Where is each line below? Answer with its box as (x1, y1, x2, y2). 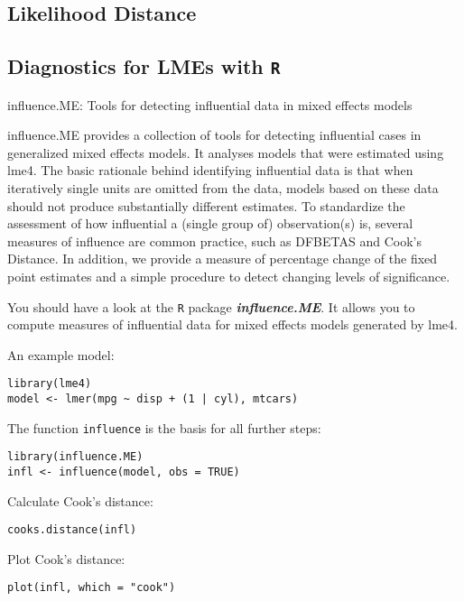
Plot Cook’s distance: (7, 549, 125, 568)
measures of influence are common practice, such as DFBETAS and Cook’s (7, 231, 422, 250)
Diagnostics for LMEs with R (7, 52, 281, 80)
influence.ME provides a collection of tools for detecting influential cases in (7, 125, 422, 144)
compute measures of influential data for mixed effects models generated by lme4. (7, 315, 458, 334)
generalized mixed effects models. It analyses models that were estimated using (7, 143, 444, 162)
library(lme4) (7, 377, 92, 391)
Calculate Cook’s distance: (7, 491, 153, 510)
